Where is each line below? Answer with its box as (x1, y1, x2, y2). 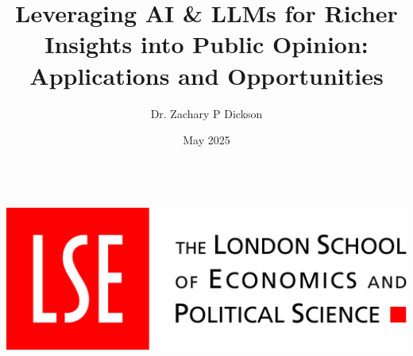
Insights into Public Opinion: (44, 28, 369, 60)
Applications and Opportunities (29, 59, 384, 91)
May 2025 (183, 132, 230, 148)
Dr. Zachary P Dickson (150, 105, 263, 121)
